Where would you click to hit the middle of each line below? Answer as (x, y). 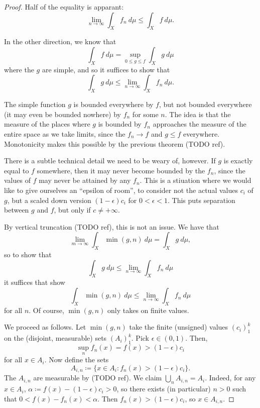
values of (17, 180)
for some (145, 114)
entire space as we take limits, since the (65, 133)
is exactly (238, 161)
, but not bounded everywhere (205, 104)
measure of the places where (47, 124)
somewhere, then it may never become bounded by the (121, 170)
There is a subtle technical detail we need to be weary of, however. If (110, 161)
